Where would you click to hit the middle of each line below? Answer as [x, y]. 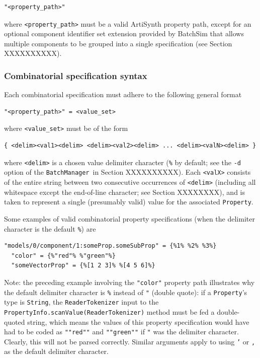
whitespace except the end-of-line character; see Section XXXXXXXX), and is [124, 192]
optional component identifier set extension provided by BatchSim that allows [124, 33]
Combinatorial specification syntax [76, 75]
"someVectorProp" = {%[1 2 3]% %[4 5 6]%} [83, 266]
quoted [15, 321]
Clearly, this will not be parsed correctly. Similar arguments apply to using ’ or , [130, 341]
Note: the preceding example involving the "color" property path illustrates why [129, 282]
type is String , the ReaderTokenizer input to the [81, 302]
